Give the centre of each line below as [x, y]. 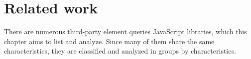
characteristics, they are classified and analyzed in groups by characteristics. [120, 51]
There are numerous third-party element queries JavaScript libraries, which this [125, 31]
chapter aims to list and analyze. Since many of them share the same [109, 41]
